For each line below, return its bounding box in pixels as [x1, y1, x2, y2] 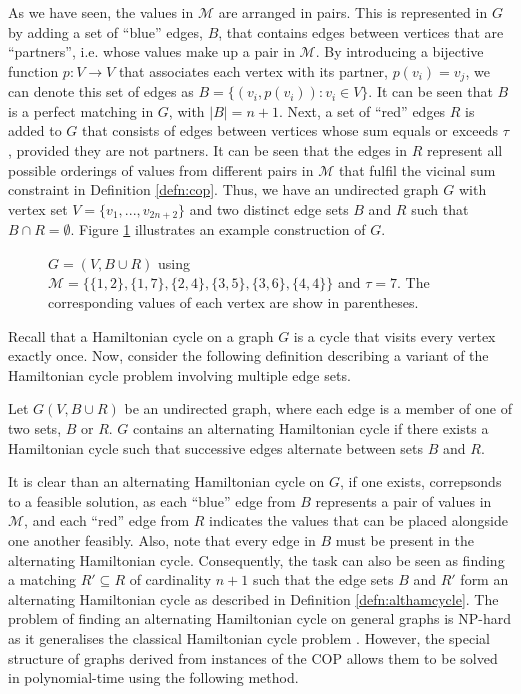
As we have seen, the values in [8, 2, 194, 22]
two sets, [8, 418, 62, 438]
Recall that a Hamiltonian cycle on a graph [8, 325, 274, 346]
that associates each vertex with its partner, [118, 60, 389, 81]
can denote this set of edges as [8, 81, 194, 102]
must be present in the [335, 529, 475, 550]
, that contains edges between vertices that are [218, 21, 504, 42]
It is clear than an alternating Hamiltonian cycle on [8, 471, 325, 492]
